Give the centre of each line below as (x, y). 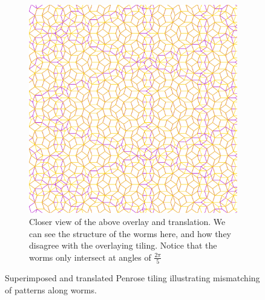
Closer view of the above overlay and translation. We (127, 221)
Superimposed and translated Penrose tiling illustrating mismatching (132, 278)
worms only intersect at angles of (90, 257)
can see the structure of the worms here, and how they (130, 233)
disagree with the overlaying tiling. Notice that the (123, 245)
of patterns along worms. (51, 289)
